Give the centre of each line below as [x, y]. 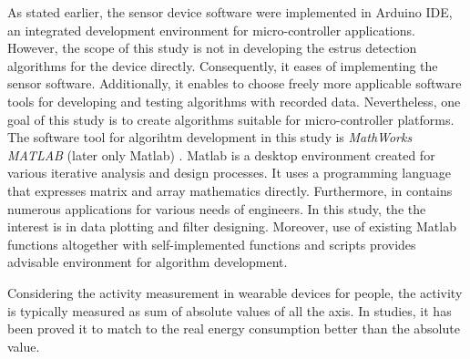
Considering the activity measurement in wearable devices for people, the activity [235, 292]
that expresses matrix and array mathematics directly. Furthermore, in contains [230, 190]
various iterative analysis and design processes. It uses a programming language [229, 173]
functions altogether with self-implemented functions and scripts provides [212, 244]
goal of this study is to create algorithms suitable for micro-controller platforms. [231, 119]
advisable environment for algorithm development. [148, 262]
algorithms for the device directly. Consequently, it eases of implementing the [223, 65]
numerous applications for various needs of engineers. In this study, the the [217, 208]
